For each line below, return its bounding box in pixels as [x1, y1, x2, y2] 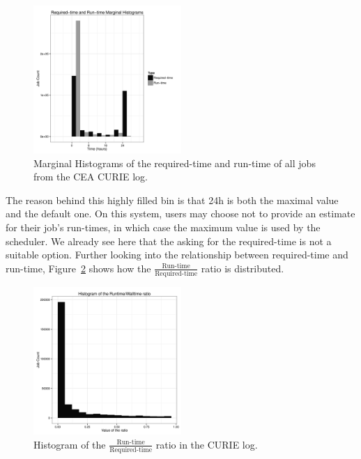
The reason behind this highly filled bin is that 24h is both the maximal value [6, 192, 339, 207]
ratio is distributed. [201, 260, 284, 275]
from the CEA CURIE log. [33, 169, 148, 184]
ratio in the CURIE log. [155, 437, 258, 451]
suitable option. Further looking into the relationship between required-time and [6, 247, 348, 262]
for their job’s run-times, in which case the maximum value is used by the [6, 219, 321, 234]
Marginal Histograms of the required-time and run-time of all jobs [33, 155, 316, 170]
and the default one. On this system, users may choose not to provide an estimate [6, 206, 355, 221]
